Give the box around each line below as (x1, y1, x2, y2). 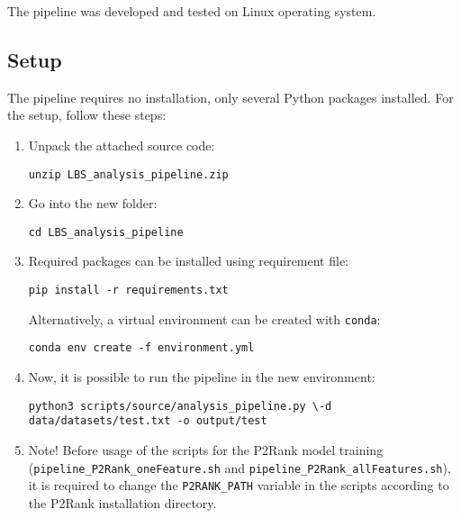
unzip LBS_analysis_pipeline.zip (28, 168, 229, 181)
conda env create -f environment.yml (28, 341, 255, 355)
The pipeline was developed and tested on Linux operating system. (7, 2, 376, 20)
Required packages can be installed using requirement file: (28, 251, 349, 270)
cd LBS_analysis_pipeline (28, 225, 184, 239)
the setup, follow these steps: (7, 105, 167, 124)
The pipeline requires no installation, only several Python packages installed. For (7, 87, 454, 106)
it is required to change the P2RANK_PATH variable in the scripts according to (28, 476, 449, 495)
